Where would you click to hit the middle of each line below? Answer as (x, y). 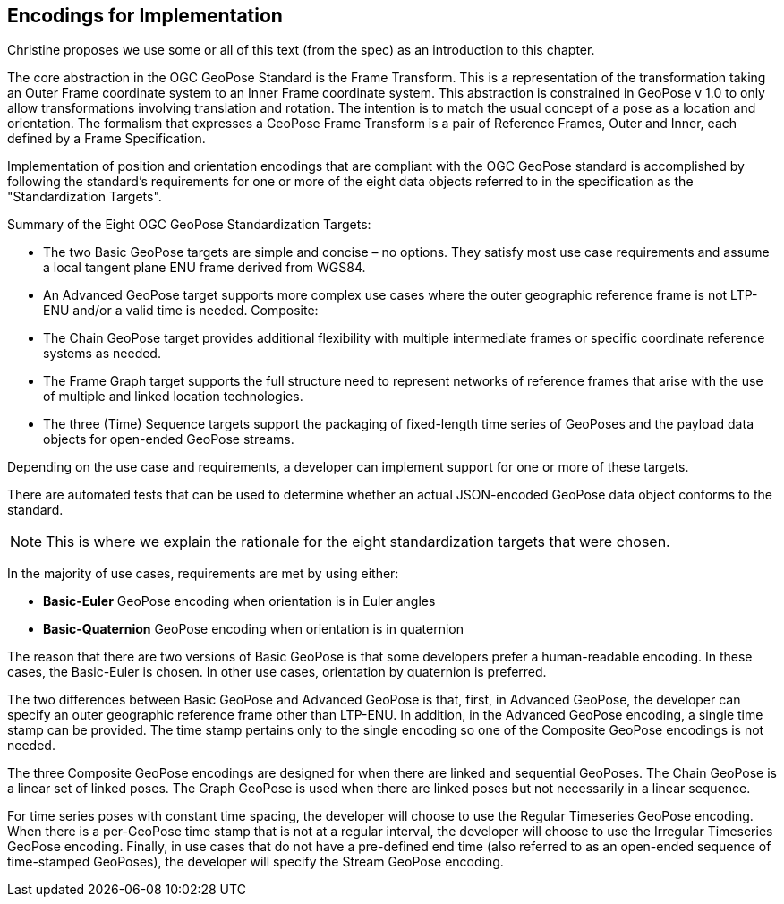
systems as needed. (102, 354)
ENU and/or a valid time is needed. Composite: (181, 311)
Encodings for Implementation (145, 16)
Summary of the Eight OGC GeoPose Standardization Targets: (189, 225)
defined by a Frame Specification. (107, 139)
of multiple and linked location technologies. (173, 397)
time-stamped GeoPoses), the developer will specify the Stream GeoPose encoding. (256, 862)
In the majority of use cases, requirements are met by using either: (203, 574)
